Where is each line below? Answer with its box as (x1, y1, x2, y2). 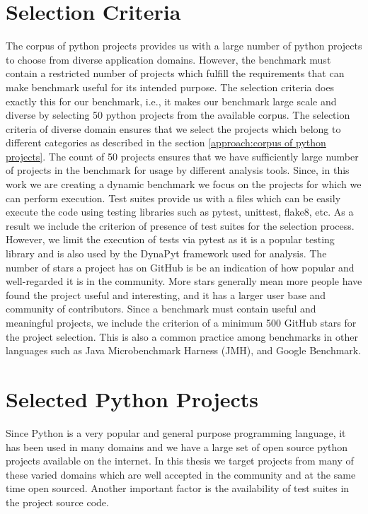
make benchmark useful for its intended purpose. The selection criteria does (6, 79, 335, 94)
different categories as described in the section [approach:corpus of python (6, 135, 326, 150)
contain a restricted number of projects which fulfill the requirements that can (6, 66, 345, 81)
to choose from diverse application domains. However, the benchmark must (6, 52, 331, 66)
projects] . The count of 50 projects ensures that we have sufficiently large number (6, 148, 359, 163)
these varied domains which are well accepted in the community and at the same (6, 467, 356, 481)
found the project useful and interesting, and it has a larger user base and (6, 287, 326, 302)
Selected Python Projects (6, 384, 259, 413)
